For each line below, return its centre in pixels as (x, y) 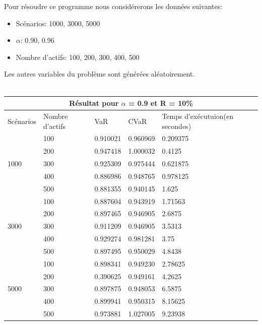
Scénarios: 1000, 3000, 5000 (58, 23)
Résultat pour (94, 103)
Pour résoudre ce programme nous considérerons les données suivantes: (113, 6)
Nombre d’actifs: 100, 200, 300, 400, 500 (78, 57)
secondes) (177, 126)
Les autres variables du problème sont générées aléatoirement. (100, 74)
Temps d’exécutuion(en (198, 116)
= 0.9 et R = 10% (160, 103)
